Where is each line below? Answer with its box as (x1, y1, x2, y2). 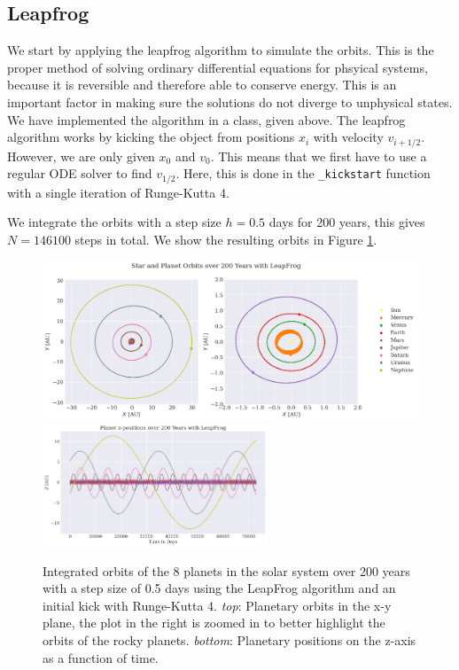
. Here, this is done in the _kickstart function (175, 164, 431, 183)
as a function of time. (43, 648, 159, 666)
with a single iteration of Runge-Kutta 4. (7, 183, 229, 201)
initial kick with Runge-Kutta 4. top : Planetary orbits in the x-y (43, 596, 392, 614)
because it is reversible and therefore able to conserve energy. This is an (7, 75, 397, 94)
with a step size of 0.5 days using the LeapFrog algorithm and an (43, 579, 396, 597)
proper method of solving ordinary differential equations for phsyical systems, (7, 58, 428, 76)
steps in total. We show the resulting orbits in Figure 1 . (74, 230, 377, 248)
